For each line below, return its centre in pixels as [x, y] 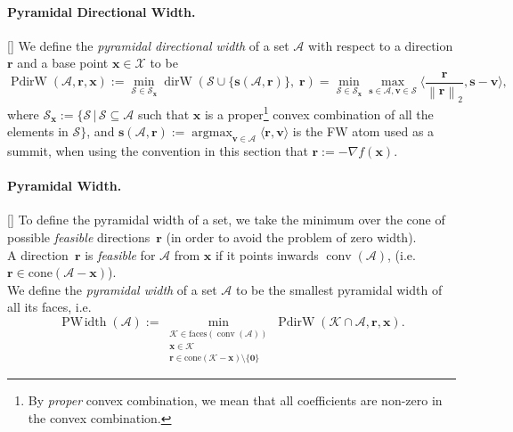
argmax [212, 133]
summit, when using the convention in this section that [158, 151]
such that [163, 114]
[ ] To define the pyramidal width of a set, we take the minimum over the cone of [226, 220]
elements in [38, 131]
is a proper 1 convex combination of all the [319, 113]
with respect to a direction [380, 45]
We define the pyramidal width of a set [112, 289]
